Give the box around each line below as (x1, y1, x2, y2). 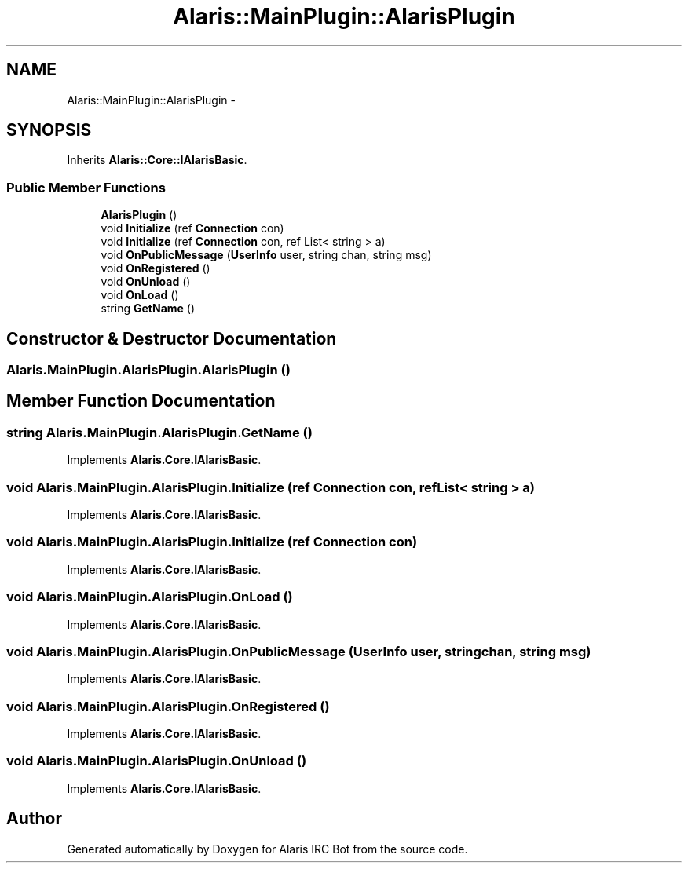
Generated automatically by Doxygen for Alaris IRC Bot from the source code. (67, 842, 468, 856)
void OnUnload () (101, 275, 191, 289)
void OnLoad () (101, 288, 179, 302)
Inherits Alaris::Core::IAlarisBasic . (67, 153, 247, 167)
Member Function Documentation (6, 391, 276, 411)
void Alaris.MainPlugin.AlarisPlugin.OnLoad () (6, 589, 293, 605)
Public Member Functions (6, 179, 166, 195)
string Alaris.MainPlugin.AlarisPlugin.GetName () (6, 424, 313, 440)
